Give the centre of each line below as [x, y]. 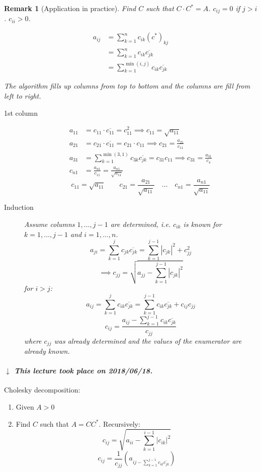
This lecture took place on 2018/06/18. [83, 371]
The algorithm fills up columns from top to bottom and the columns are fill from [127, 86]
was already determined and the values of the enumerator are [148, 340]
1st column [21, 112]
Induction [19, 207]
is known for [202, 224]
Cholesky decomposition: [42, 390]
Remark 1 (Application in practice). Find [70, 8]
